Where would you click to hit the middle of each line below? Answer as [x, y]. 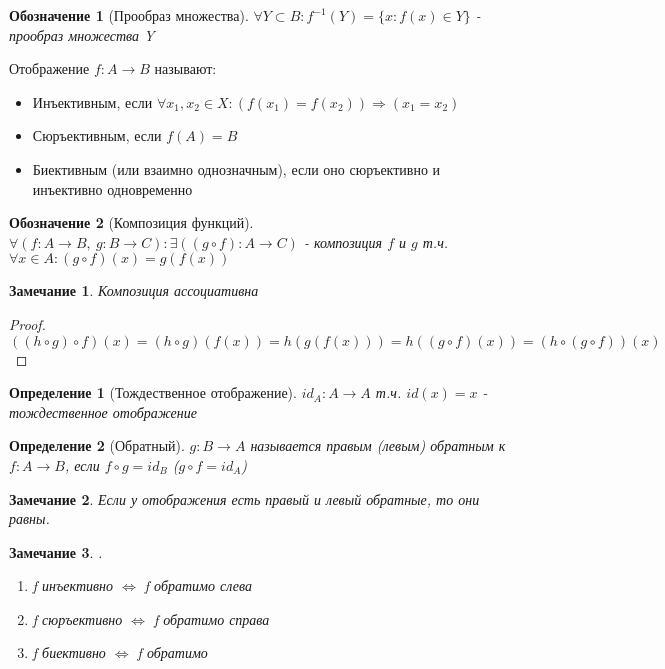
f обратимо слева [198, 585]
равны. [29, 518]
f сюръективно [77, 618]
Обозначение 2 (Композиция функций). [131, 222]
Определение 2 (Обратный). [97, 445]
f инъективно [73, 585]
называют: [185, 68]
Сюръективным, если [97, 135]
